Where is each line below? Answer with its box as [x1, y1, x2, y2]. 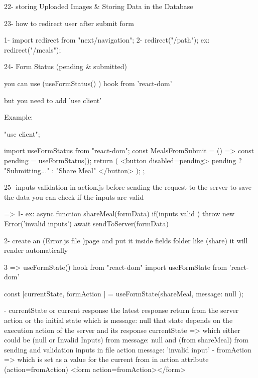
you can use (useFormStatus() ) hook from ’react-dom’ [4, 78, 172, 88]
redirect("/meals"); [4, 44, 61, 55]
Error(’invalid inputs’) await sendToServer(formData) [4, 218, 169, 228]
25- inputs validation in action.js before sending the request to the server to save [4, 182, 251, 192]
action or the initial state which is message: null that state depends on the [4, 315, 233, 325]
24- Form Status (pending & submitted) [4, 61, 127, 72]
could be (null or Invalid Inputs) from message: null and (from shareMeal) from [4, 334, 249, 345]
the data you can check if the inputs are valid [4, 191, 144, 202]
